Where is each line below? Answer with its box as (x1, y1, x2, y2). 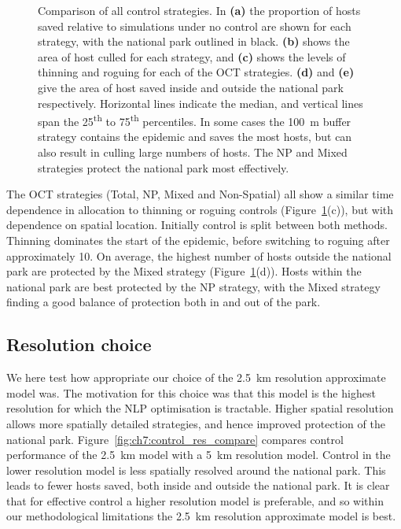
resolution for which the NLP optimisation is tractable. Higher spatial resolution (6, 400, 394, 416)
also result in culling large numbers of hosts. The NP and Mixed (38, 144, 348, 160)
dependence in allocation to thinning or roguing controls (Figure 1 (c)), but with (6, 201, 394, 217)
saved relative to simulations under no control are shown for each (38, 17, 351, 34)
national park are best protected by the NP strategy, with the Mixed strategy (6, 278, 381, 294)
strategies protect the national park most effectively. (38, 159, 289, 176)
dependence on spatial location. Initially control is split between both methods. (6, 216, 388, 233)
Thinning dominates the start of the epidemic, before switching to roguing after (6, 231, 390, 248)
